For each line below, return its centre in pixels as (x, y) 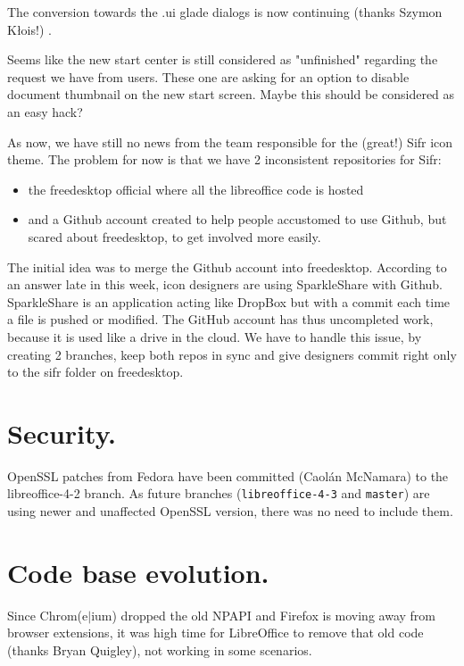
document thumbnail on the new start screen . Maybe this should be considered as (231, 94)
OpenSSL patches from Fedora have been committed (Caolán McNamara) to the (228, 475)
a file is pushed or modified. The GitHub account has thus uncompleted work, (220, 319)
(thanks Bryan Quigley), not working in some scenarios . (160, 649)
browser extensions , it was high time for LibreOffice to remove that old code (215, 633)
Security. (62, 433)
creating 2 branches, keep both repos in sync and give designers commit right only (232, 354)
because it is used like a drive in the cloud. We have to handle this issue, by (215, 336)
